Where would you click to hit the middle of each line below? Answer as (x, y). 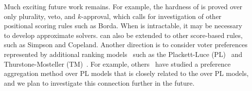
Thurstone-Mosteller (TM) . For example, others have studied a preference (117, 64)
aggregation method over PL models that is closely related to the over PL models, (126, 73)
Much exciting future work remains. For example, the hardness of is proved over (123, 6)
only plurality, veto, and (40, 16)
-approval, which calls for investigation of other (152, 16)
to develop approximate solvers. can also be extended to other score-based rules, (123, 35)
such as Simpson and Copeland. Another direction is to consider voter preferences (126, 45)
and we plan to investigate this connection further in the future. (99, 82)
